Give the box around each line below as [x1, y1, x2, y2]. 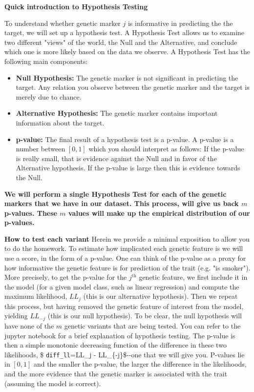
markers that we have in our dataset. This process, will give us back [4, 198, 239, 208]
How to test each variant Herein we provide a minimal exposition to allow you [4, 233, 250, 244]
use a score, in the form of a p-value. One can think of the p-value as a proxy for [4, 253, 246, 263]
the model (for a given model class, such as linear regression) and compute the [4, 281, 239, 291]
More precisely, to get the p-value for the [4, 272, 127, 282]
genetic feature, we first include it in [139, 272, 248, 282]
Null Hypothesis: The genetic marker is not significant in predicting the [16, 72, 238, 83]
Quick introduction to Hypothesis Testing [4, 1, 148, 11]
